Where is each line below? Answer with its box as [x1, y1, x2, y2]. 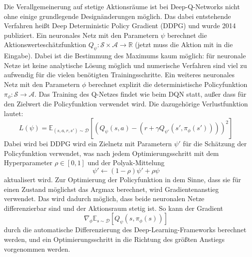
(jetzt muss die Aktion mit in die [135, 39, 233, 50]
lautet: [4, 108, 23, 118]
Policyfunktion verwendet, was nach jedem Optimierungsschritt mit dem [4, 148, 219, 158]
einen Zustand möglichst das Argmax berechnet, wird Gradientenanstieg [4, 184, 219, 194]
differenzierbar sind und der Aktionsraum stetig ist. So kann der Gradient [4, 203, 223, 213]
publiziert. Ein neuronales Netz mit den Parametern [4, 30, 158, 40]
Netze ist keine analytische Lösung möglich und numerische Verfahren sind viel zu [4, 60, 247, 70]
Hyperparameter [4, 157, 53, 168]
